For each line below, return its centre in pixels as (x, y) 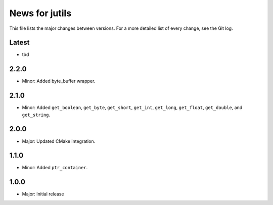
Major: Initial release (43, 194)
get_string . (36, 115)
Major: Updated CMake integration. (59, 141)
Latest (19, 43)
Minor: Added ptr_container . (55, 168)
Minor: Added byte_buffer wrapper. (59, 81)
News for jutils (40, 13)
